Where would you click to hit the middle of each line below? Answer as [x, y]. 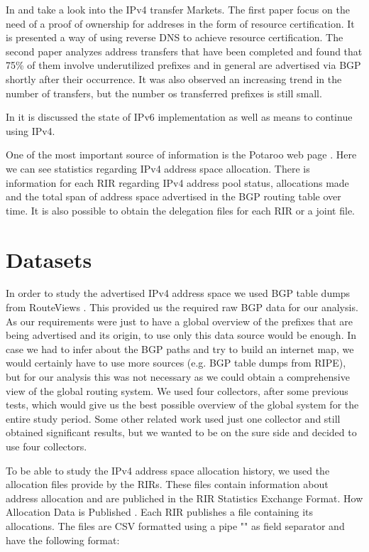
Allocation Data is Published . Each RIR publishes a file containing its [160, 512]
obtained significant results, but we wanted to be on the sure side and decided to [181, 432]
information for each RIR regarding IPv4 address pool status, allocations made [177, 182]
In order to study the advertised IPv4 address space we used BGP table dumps [178, 293]
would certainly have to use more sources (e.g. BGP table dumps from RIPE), [176, 363]
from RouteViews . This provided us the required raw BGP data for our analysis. [182, 307]
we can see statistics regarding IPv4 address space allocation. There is [158, 168]
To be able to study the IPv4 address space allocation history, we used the [168, 470]
